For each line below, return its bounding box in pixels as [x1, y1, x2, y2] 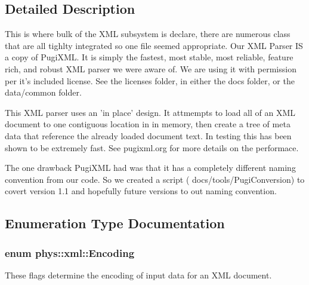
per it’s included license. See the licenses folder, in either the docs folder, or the [5, 74, 295, 87]
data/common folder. [5, 86, 82, 99]
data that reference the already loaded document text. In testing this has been [5, 129, 292, 142]
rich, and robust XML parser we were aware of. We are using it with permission [5, 62, 296, 75]
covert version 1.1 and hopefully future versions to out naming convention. [5, 185, 277, 197]
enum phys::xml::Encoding [5, 245, 135, 260]
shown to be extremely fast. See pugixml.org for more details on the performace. [5, 141, 299, 154]
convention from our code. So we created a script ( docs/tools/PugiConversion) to [5, 173, 305, 185]
